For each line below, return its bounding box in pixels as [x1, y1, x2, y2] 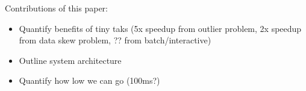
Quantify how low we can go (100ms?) [19, 74, 160, 87]
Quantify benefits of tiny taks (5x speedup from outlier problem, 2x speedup [19, 22, 302, 34]
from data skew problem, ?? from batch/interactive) [19, 34, 211, 46]
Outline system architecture [19, 54, 122, 66]
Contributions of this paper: [5, 2, 108, 14]
